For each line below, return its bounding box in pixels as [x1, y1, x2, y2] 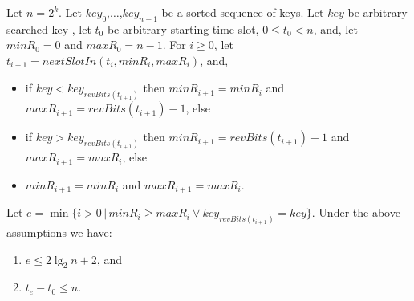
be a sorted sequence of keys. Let [161, 4, 324, 20]
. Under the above [311, 204, 400, 221]
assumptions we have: [6, 223, 112, 240]
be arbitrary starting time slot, [107, 20, 259, 37]
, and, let [313, 20, 358, 37]
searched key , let [6, 20, 91, 37]
